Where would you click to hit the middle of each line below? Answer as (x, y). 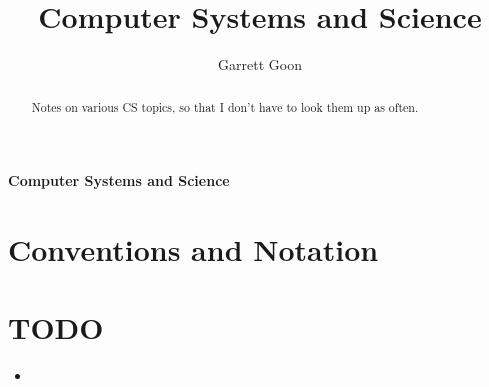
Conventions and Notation (193, 248)
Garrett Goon (260, 64)
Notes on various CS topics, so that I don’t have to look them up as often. (225, 106)
